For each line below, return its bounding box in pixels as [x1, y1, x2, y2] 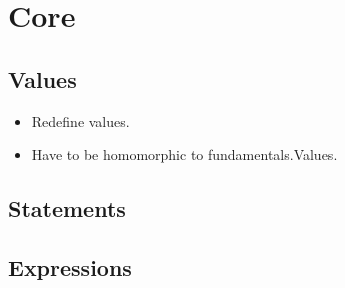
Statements [8, 193, 126, 224]
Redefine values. [31, 110, 130, 131]
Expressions [8, 251, 132, 282]
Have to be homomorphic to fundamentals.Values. [31, 144, 338, 165]
